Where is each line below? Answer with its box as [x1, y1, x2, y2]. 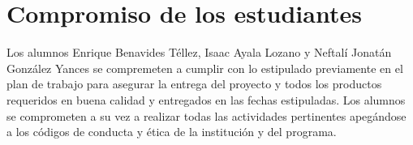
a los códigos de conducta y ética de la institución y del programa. [6, 123, 337, 140]
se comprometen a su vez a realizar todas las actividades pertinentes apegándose [6, 107, 407, 124]
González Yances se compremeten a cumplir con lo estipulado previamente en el [6, 59, 403, 76]
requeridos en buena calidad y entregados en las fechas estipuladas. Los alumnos [6, 91, 406, 108]
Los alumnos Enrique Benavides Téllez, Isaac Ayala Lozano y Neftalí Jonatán [6, 44, 392, 61]
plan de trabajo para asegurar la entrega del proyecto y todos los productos [6, 75, 382, 92]
